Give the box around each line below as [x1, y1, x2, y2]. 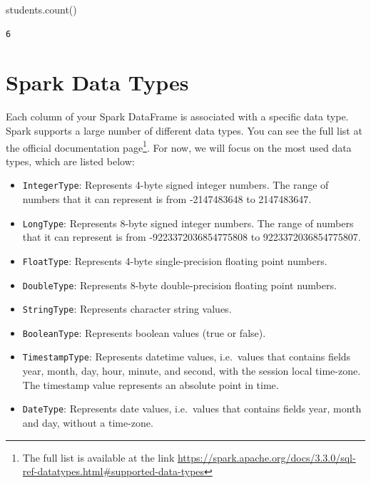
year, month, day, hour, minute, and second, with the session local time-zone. [22, 363, 361, 378]
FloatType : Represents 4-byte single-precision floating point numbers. [22, 253, 327, 268]
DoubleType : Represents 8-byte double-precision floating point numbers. [22, 277, 337, 292]
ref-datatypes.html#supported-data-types [22, 464, 205, 479]
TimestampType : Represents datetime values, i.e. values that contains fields [22, 349, 351, 364]
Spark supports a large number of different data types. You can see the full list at [6, 123, 362, 137]
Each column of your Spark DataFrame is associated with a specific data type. [6, 109, 349, 124]
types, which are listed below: [6, 153, 135, 168]
